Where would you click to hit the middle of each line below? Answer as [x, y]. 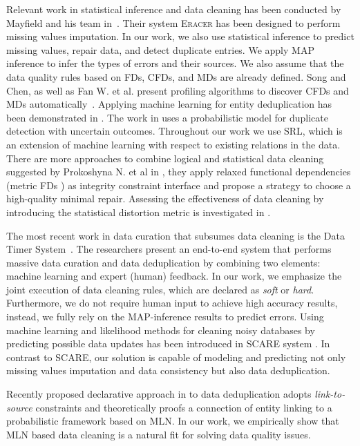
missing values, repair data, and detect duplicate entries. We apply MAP [160, 49]
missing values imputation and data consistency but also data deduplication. [168, 370]
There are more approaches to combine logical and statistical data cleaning [165, 158]
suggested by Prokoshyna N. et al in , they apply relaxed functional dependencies [179, 172]
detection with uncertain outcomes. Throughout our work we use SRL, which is [174, 131]
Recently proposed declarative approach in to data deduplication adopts [159, 394]
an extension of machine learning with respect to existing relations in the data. [173, 144]
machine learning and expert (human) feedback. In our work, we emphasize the [174, 276]
